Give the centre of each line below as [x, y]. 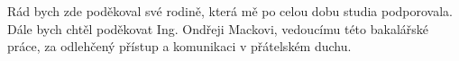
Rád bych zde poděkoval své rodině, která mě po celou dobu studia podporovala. [230, 11]
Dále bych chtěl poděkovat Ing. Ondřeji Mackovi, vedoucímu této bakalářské [218, 28]
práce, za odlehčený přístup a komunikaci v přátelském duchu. [179, 46]
